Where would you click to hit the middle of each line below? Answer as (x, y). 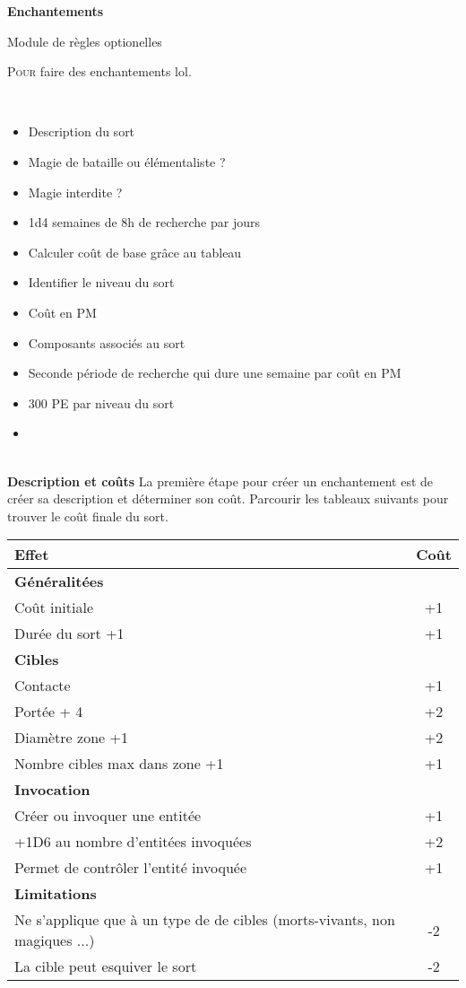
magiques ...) (55, 940)
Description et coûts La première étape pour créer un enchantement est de (220, 481)
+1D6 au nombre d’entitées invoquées (133, 842)
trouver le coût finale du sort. (88, 516)
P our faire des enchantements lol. (99, 71)
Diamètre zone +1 (71, 738)
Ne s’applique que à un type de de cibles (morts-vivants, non (205, 920)
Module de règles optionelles (85, 41)
